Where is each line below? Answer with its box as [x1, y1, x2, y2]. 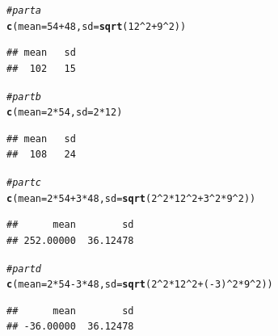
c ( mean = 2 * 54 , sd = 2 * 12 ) [6, 107, 123, 119]
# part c [6, 177, 41, 188]
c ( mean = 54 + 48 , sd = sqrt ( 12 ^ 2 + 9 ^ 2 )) [6, 20, 187, 32]
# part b [6, 90, 41, 103]
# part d [6, 262, 41, 275]
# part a [6, 5, 41, 16]
